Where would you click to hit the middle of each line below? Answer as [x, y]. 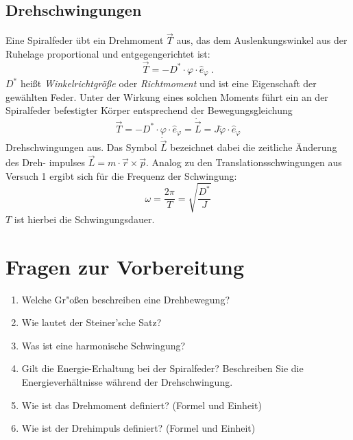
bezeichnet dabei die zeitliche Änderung [254, 147]
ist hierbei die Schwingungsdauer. [84, 219]
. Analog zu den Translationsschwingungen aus [244, 162]
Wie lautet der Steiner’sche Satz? [92, 322]
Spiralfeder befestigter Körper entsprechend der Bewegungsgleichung [149, 110]
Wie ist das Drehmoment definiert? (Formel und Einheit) [142, 405]
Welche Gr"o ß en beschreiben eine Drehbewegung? [126, 299]
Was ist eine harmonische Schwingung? [104, 345]
